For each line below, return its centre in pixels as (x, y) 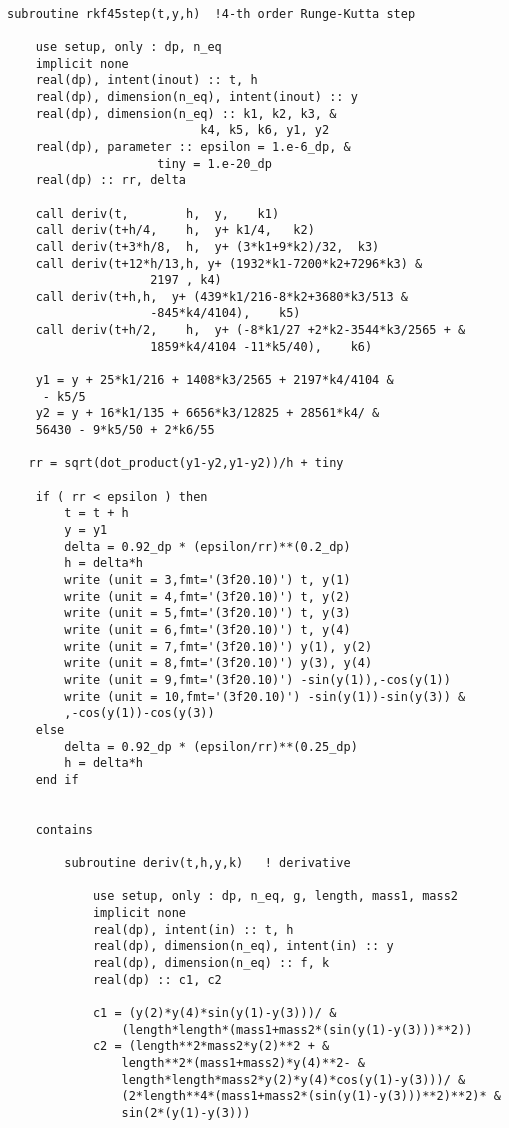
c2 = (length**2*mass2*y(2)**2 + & (211, 1046)
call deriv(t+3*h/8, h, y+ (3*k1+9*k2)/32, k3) (207, 246)
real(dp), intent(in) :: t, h (193, 929)
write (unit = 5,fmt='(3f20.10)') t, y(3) (207, 613)
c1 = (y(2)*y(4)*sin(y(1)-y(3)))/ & (214, 1013)
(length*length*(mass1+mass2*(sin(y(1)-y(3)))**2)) (297, 1029)
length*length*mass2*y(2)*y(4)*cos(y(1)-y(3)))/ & (293, 1079)
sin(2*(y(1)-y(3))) (186, 1112)
